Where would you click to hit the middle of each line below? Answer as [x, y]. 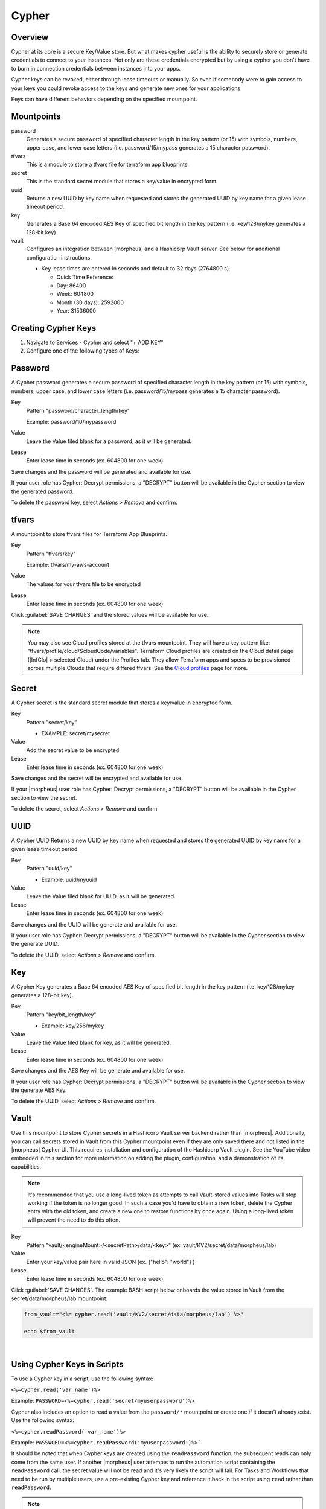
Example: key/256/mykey [73, 1026]
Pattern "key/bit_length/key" [61, 1015]
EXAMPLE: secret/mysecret [76, 733]
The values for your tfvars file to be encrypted [84, 584]
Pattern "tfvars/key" [51, 554]
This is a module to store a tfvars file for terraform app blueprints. [108, 164]
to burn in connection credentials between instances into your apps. [96, 68]
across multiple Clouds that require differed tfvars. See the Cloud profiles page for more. [138, 668]
